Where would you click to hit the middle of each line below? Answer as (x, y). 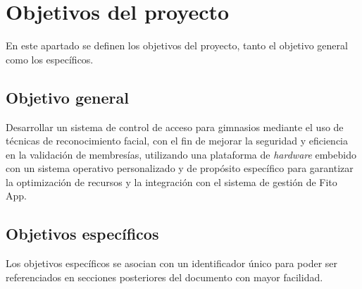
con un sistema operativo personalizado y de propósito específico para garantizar (180, 168)
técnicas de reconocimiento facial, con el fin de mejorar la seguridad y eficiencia (177, 141)
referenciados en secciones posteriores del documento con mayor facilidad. (164, 277)
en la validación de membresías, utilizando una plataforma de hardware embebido (181, 154)
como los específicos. (50, 59)
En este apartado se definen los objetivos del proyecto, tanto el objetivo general (177, 45)
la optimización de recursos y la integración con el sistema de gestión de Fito (171, 182)
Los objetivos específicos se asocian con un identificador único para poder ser (172, 263)
